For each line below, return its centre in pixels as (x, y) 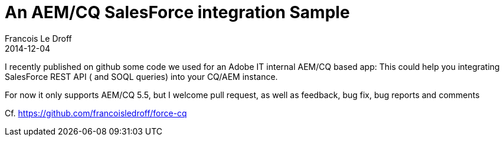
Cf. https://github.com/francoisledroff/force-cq (96, 113)
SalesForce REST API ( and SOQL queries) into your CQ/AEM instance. (141, 76)
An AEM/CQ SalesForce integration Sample (177, 12)
